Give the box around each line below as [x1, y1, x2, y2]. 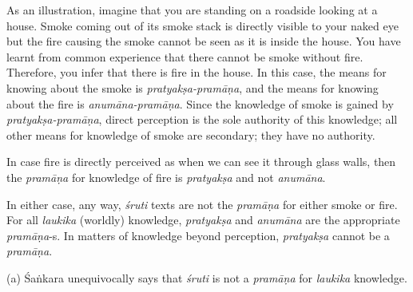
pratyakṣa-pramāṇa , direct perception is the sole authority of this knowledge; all [6, 111, 398, 128]
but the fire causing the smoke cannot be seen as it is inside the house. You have [6, 33, 401, 49]
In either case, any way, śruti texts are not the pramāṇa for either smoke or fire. [6, 195, 398, 212]
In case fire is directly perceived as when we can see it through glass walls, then [6, 153, 396, 170]
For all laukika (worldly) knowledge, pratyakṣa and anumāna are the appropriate [6, 211, 400, 228]
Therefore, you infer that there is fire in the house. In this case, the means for [6, 64, 387, 81]
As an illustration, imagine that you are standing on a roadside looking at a [6, 2, 378, 18]
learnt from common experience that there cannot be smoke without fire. [6, 48, 363, 65]
